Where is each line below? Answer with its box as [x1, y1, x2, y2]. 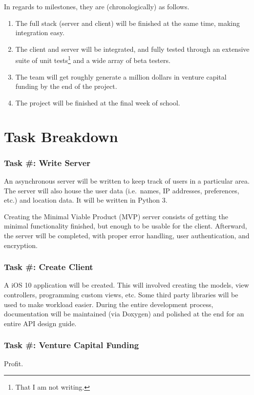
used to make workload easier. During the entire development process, [4, 299, 213, 309]
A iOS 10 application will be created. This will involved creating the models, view [4, 280, 249, 290]
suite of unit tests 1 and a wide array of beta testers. [15, 54, 170, 65]
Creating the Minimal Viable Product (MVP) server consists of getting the [4, 211, 228, 221]
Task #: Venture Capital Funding [4, 339, 139, 351]
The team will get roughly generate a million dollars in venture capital [15, 71, 227, 82]
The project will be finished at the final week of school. [15, 97, 180, 107]
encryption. [4, 240, 38, 250]
